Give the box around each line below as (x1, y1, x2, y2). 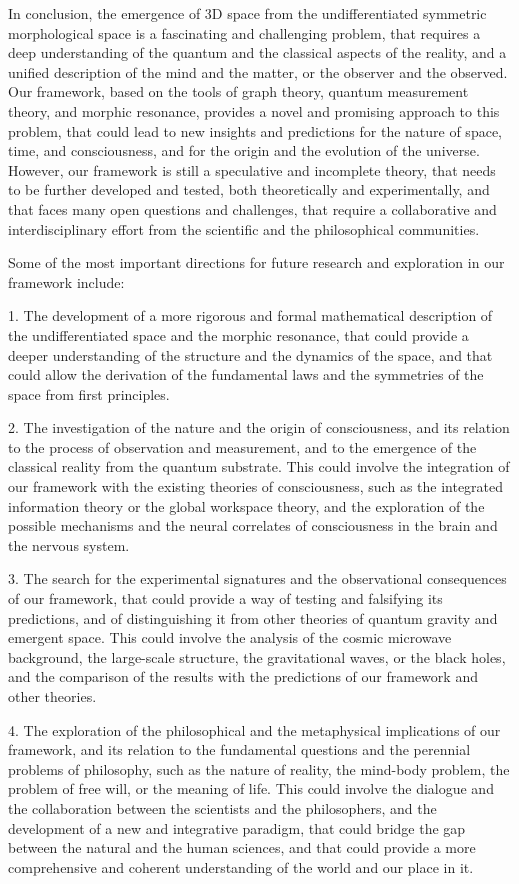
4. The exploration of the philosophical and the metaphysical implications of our (8, 719, 501, 740)
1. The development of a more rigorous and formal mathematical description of (8, 305, 493, 326)
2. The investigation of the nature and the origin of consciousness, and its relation (8, 417, 510, 438)
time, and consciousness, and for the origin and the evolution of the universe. (8, 140, 480, 161)
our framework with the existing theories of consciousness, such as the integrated (8, 476, 504, 497)
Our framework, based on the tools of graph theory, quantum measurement (8, 81, 469, 102)
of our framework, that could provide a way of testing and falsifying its (8, 588, 443, 609)
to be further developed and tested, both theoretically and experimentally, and (8, 179, 490, 200)
